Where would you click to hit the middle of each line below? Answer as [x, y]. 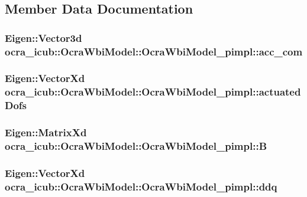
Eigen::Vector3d [43, 37]
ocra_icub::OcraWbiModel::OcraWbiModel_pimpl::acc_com [154, 51]
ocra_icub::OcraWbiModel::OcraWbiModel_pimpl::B [136, 146]
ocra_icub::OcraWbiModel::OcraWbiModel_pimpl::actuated [153, 92]
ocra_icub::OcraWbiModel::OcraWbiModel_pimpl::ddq [141, 186]
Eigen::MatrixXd [46, 132]
